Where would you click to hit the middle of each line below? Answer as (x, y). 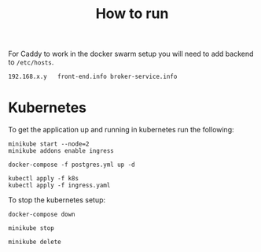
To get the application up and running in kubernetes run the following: (121, 130)
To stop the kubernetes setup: (57, 200)
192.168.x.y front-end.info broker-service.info (93, 77)
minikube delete (35, 242)
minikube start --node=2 (49, 144)
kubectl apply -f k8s (44, 179)
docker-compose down (42, 215)
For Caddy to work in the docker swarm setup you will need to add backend (131, 54)
